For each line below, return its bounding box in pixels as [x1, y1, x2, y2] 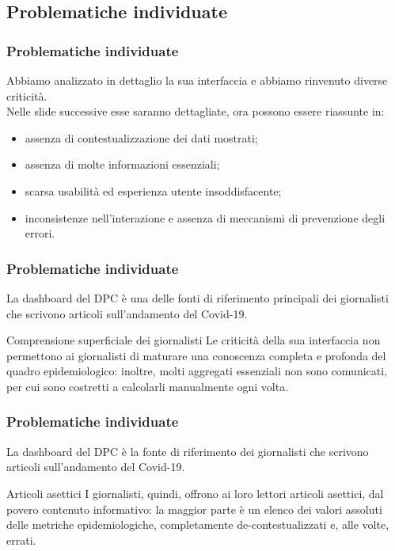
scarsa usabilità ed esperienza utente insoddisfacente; [25, 182, 282, 199]
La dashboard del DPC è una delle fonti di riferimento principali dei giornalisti [6, 289, 389, 306]
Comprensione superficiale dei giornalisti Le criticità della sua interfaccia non [6, 332, 381, 348]
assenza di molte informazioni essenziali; [25, 156, 220, 173]
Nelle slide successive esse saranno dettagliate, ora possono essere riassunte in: [6, 103, 385, 120]
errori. [25, 225, 55, 241]
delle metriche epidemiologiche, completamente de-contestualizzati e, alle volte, [6, 516, 389, 533]
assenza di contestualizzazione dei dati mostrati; [25, 129, 258, 146]
